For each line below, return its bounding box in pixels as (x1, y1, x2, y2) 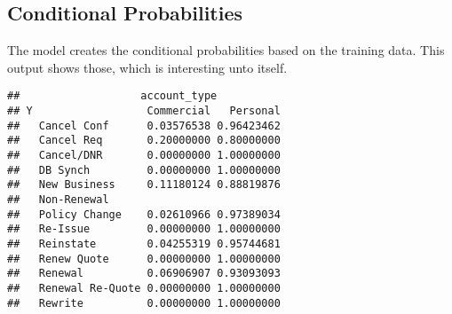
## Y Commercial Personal (7, 105, 281, 118)
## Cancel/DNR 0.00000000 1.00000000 (7, 149, 281, 162)
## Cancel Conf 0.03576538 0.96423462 (7, 119, 281, 132)
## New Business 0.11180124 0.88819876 (7, 178, 281, 192)
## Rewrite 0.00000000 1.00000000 (7, 296, 281, 310)
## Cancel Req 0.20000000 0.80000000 (7, 134, 281, 147)
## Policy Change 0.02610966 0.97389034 (7, 208, 281, 221)
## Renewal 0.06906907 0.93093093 (7, 267, 281, 280)
